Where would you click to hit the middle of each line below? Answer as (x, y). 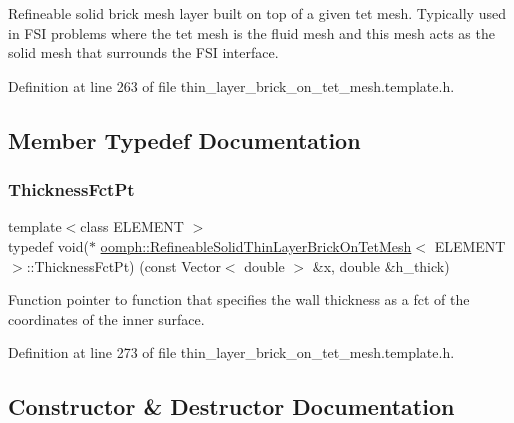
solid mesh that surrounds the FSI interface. (143, 52)
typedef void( (48, 245)
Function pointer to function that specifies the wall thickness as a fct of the (239, 299)
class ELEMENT (132, 226)
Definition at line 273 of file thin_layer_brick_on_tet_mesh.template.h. (231, 352)
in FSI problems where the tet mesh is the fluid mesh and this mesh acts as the (251, 32)
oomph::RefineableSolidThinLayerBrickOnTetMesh (256, 245)
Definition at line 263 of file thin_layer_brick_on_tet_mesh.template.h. (231, 85)
